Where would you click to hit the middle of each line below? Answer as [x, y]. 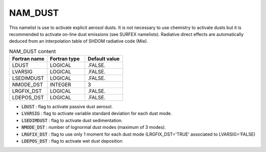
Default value [104, 59]
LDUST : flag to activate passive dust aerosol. [67, 107]
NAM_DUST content [33, 51]
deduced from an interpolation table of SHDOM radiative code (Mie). [79, 41]
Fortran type [65, 59]
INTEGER [61, 85]
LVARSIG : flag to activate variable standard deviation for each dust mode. [97, 114]
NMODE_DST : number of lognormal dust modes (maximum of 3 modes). [94, 127]
